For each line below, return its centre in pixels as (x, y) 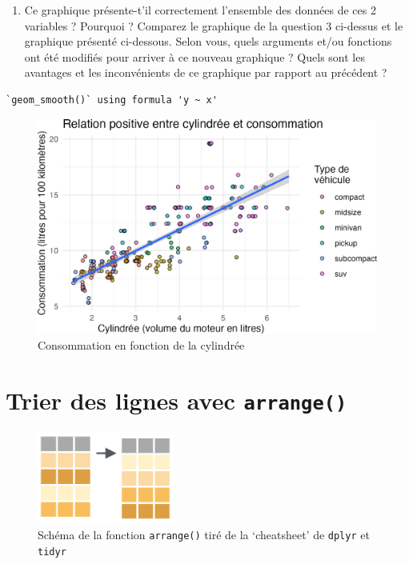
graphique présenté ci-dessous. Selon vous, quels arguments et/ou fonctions (208, 41)
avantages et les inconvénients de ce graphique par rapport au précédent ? (206, 72)
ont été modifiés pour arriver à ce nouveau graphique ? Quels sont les (194, 56)
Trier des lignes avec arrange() (176, 400)
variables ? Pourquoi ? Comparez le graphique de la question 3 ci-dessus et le (214, 25)
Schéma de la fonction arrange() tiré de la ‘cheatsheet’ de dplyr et (204, 535)
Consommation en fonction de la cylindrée (141, 344)
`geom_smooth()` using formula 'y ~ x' (112, 100)
